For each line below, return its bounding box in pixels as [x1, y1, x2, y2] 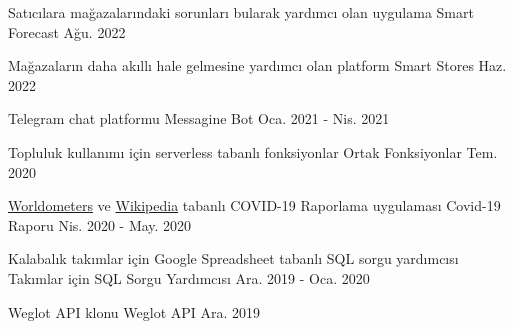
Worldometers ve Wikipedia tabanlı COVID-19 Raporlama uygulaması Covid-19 [8, 195, 501, 216]
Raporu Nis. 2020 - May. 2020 [8, 214, 192, 235]
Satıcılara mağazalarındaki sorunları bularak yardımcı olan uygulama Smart [8, 2, 474, 22]
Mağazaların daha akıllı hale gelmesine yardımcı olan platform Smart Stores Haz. [8, 55, 507, 76]
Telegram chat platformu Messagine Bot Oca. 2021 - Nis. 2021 [8, 108, 390, 129]
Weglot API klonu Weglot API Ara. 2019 [8, 301, 261, 322]
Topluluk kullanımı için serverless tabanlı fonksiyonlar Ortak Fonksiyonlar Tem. [8, 141, 498, 162]
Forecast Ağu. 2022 [8, 21, 126, 42]
